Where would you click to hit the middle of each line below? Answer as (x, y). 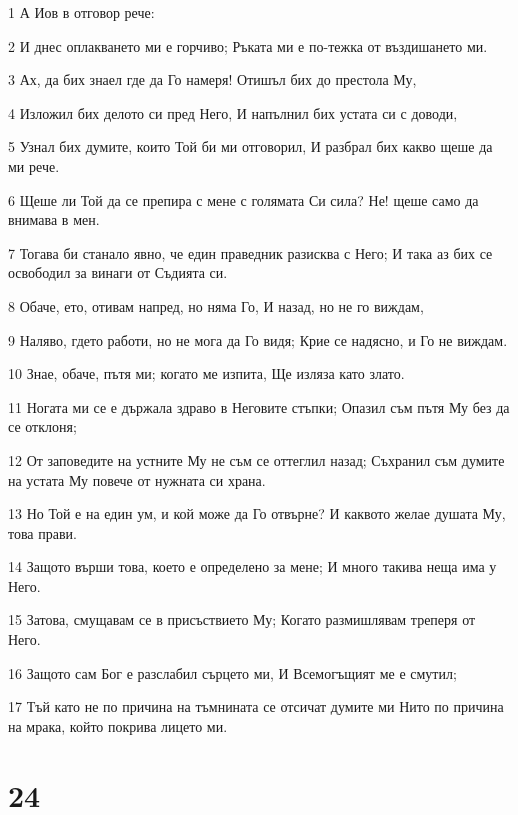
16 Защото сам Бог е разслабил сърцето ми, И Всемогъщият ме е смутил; (232, 672)
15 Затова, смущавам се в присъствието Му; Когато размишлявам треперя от (242, 619)
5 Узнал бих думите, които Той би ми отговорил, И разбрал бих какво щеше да (250, 146)
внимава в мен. (54, 219)
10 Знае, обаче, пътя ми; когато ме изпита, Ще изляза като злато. (206, 373)
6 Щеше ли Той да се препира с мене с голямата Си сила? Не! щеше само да (243, 199)
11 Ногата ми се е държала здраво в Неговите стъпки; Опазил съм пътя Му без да (259, 406)
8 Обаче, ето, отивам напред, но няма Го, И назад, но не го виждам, (216, 305)
